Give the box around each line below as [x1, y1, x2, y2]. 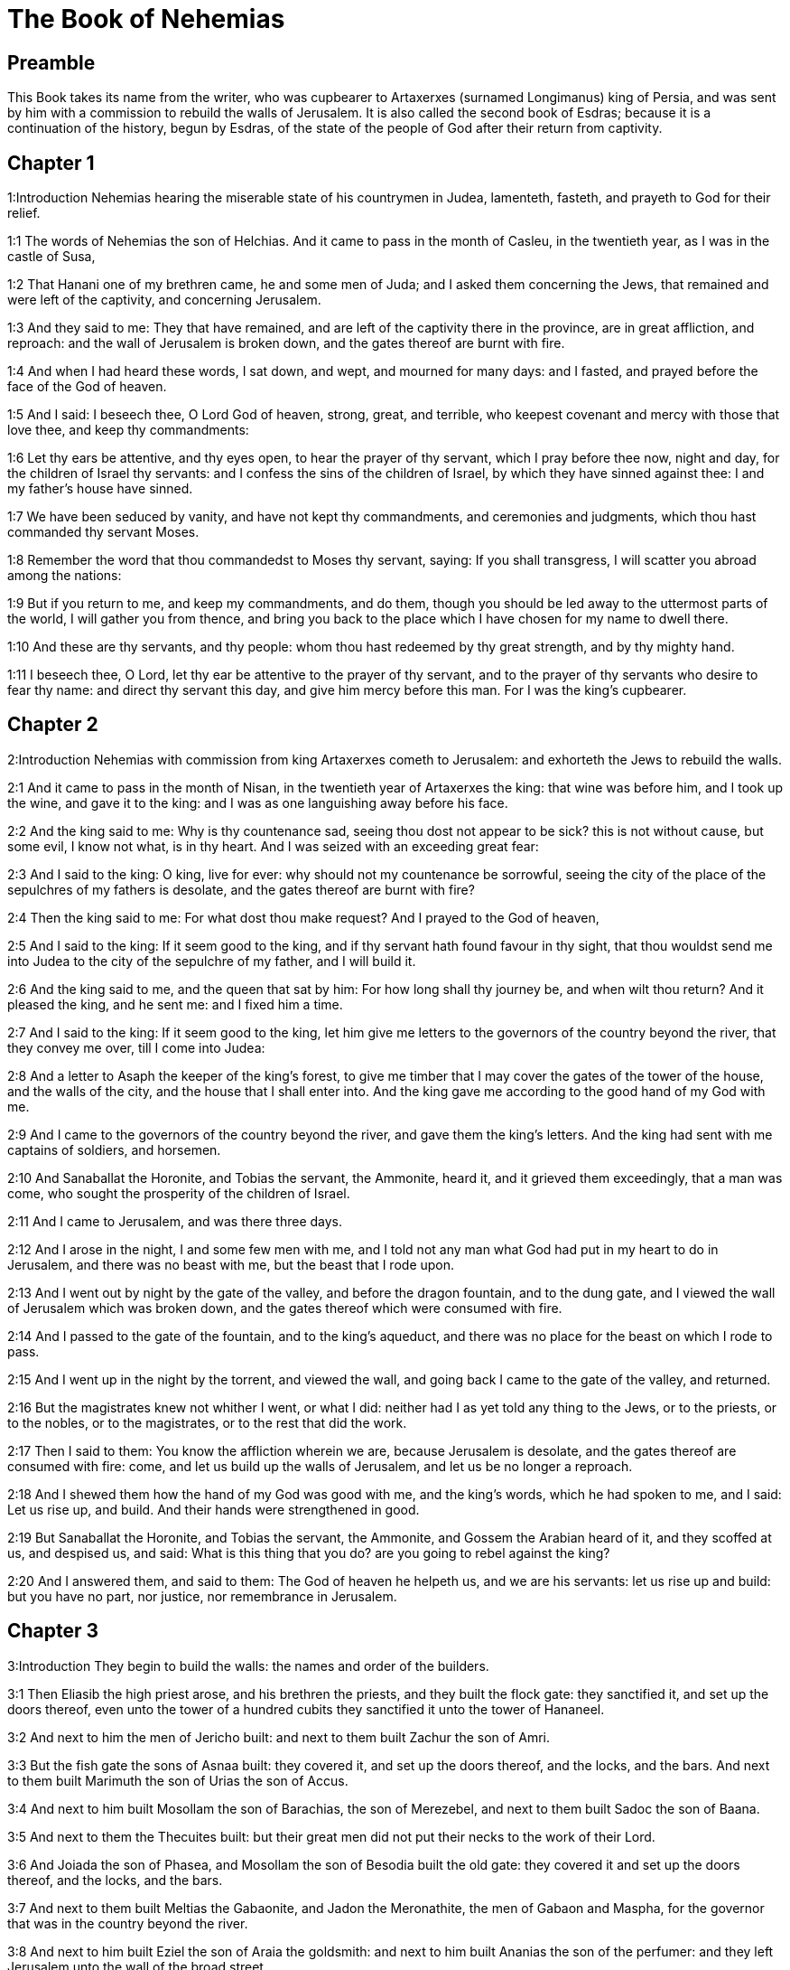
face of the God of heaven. [7, 379, 167, 395]
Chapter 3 [7, 1619, 99, 1643]
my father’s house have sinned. [7, 481, 193, 497]
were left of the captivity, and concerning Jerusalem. [7, 292, 321, 308]
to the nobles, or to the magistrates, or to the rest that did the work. [7, 1414, 407, 1431]
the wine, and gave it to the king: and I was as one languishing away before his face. [7, 794, 508, 811]
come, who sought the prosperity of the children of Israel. [7, 1185, 350, 1201]
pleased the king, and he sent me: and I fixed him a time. [7, 996, 343, 1012]
